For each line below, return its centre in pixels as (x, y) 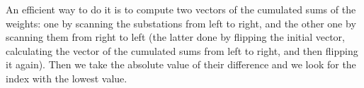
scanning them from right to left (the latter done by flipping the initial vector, (175, 37)
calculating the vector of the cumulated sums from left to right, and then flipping (182, 50)
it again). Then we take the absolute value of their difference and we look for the (181, 64)
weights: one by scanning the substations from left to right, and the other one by (181, 23)
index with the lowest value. (67, 78)
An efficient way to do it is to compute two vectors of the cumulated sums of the (181, 9)
